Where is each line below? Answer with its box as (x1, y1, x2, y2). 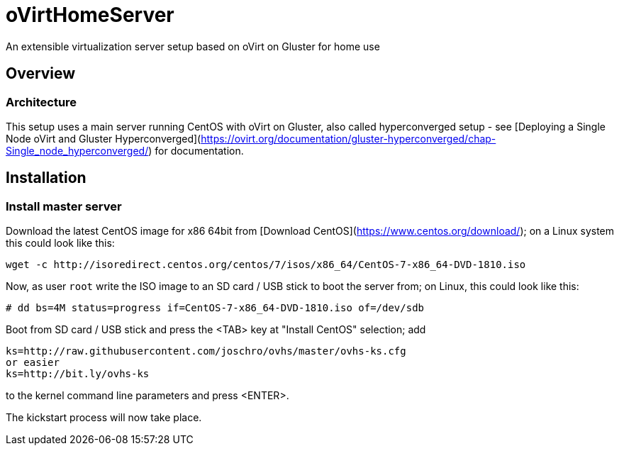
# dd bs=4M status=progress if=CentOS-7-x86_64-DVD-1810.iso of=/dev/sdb (6, 302, 425, 314)
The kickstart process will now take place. (6, 411, 202, 424)
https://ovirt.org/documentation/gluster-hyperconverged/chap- (201, 132, 496, 145)
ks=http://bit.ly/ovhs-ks (6, 368, 150, 380)
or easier (6, 357, 60, 369)
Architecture (6, 94, 77, 109)
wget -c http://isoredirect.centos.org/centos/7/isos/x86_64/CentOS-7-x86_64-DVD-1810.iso (6, 259, 526, 271)
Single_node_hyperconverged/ (6, 144, 149, 157)
